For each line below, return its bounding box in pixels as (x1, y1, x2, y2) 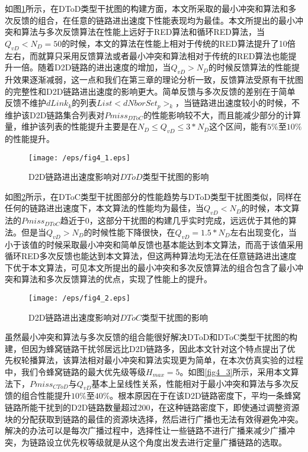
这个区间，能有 (209, 120, 268, 133)
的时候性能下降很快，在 (84, 225, 175, 238)
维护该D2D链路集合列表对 (5, 108, 105, 121)
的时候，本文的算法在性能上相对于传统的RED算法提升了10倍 (62, 37, 296, 49)
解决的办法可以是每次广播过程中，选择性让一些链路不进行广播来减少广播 (5, 424, 287, 437)
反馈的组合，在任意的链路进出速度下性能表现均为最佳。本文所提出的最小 (12, 14, 295, 26)
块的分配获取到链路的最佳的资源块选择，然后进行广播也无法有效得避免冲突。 (5, 412, 303, 425)
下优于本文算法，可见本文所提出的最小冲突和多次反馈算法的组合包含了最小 (5, 261, 295, 273)
